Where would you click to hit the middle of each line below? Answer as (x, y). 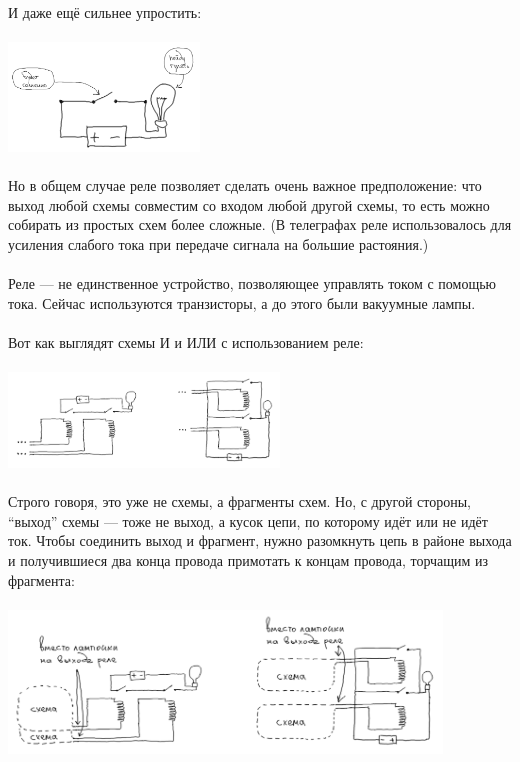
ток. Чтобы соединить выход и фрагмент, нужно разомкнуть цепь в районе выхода (260, 540)
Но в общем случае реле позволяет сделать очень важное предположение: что (245, 185)
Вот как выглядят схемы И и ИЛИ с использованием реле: (186, 341)
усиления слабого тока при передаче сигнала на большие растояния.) (218, 243)
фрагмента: (41, 579)
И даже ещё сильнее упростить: (105, 12)
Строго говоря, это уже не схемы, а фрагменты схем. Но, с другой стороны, (240, 501)
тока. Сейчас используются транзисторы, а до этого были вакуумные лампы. (242, 302)
